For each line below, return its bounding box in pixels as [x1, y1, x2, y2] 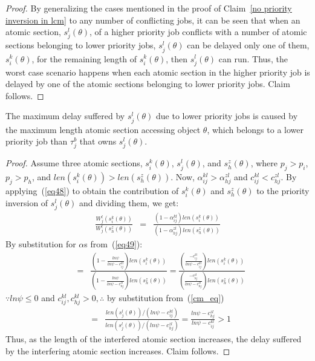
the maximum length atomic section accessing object [5, 123, 201, 135]
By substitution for [5, 237, 76, 250]
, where [250, 157, 278, 169]
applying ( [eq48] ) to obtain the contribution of [5, 184, 179, 197]
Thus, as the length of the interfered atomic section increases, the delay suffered [5, 332, 302, 345]
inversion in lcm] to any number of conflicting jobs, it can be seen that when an [5, 13, 300, 26]
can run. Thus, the [218, 52, 288, 65]
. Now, [170, 171, 195, 183]
